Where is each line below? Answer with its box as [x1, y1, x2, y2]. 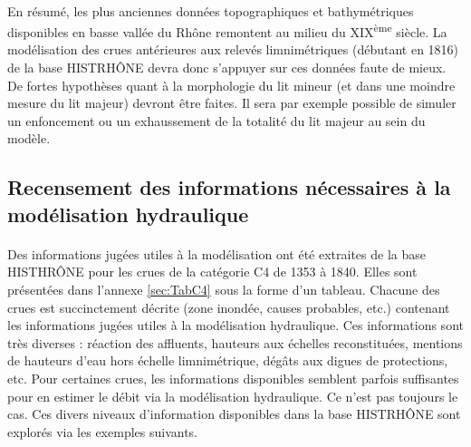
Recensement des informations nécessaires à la [7, 173, 451, 201]
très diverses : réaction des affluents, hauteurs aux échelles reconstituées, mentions [7, 333, 463, 352]
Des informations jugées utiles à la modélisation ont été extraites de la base [7, 244, 426, 263]
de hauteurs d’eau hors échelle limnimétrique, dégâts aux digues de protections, [7, 351, 448, 370]
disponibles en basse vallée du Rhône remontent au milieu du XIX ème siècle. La [7, 20, 447, 41]
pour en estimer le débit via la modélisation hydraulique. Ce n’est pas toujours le [7, 386, 458, 405]
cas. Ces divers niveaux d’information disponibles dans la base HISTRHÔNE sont [7, 404, 461, 423]
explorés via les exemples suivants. [7, 422, 197, 441]
